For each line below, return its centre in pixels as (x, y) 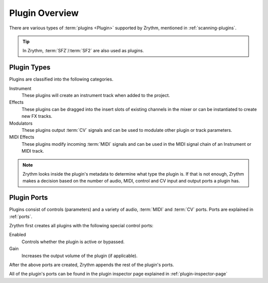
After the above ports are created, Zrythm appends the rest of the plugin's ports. (92, 265)
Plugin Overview (44, 13)
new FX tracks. (37, 116)
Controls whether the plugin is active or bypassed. (73, 242)
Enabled (18, 235)
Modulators (21, 123)
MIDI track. (33, 151)
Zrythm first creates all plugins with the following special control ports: (81, 226)
